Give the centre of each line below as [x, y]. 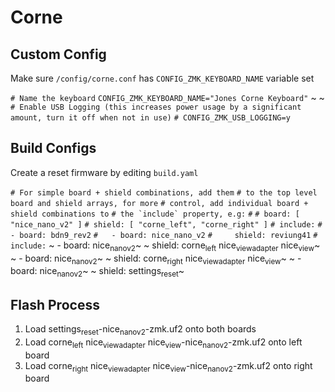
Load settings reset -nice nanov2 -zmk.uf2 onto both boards [140, 330]
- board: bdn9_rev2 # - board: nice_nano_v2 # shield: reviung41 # [164, 235]
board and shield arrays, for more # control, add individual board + [159, 203]
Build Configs [53, 148]
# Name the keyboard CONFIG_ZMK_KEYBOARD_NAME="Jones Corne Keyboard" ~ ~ [167, 97]
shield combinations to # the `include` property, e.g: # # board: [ [155, 214]
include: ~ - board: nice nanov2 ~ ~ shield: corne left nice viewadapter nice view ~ [165, 246]
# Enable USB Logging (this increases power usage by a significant [156, 107]
